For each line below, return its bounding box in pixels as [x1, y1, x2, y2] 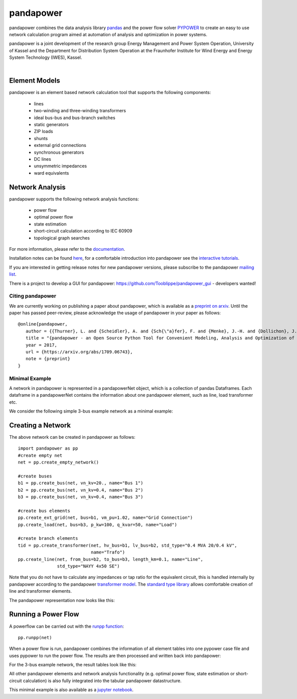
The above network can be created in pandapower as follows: [9, 434, 136, 440]
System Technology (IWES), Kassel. [9, 54, 83, 60]
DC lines [34, 156, 51, 162]
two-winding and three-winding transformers [34, 108, 126, 114]
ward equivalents [34, 170, 69, 176]
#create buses [18, 473, 52, 479]
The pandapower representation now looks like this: [9, 597, 115, 603]
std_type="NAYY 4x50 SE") [57, 563, 120, 569]
